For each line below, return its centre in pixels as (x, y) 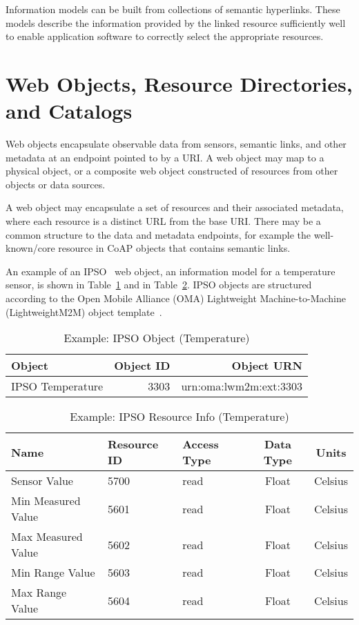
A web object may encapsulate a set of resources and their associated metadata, (175, 207)
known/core (30, 248)
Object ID (142, 366)
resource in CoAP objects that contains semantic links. (174, 248)
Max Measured (47, 537)
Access (201, 444)
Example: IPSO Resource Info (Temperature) (179, 417)
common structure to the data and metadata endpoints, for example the (158, 234)
